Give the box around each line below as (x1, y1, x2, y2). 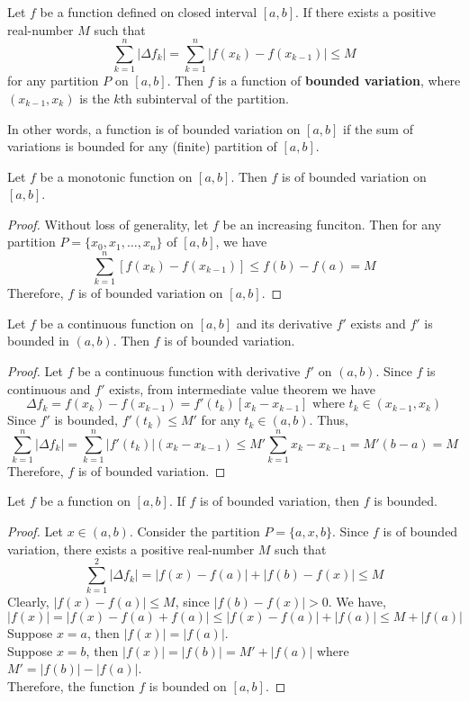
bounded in (7, 331, 69, 350)
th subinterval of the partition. (120, 88, 289, 107)
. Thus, (309, 410, 348, 429)
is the (79, 88, 110, 107)
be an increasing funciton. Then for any (222, 214, 442, 233)
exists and (350, 313, 406, 332)
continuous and (7, 379, 91, 398)
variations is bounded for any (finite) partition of (7, 137, 277, 156)
